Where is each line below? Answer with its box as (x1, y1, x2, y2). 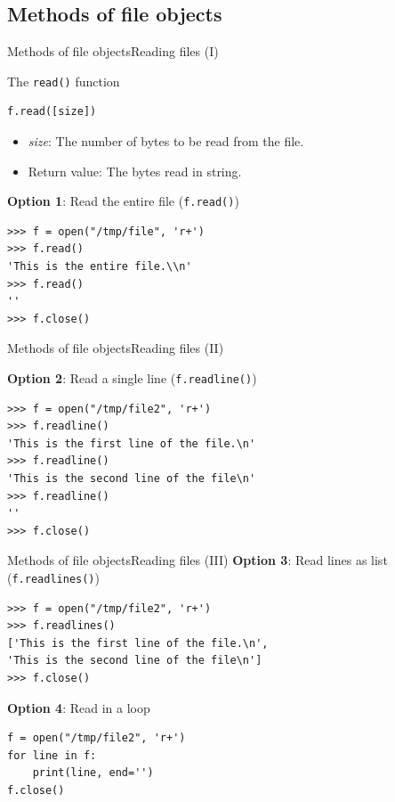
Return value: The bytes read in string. (28, 161, 242, 180)
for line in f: (7, 749, 97, 762)
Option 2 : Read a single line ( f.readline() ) (7, 369, 257, 388)
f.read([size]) (7, 105, 97, 119)
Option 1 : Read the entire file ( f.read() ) (7, 192, 239, 210)
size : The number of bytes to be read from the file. (28, 132, 304, 151)
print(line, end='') (32, 766, 154, 780)
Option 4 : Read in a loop (7, 698, 150, 716)
